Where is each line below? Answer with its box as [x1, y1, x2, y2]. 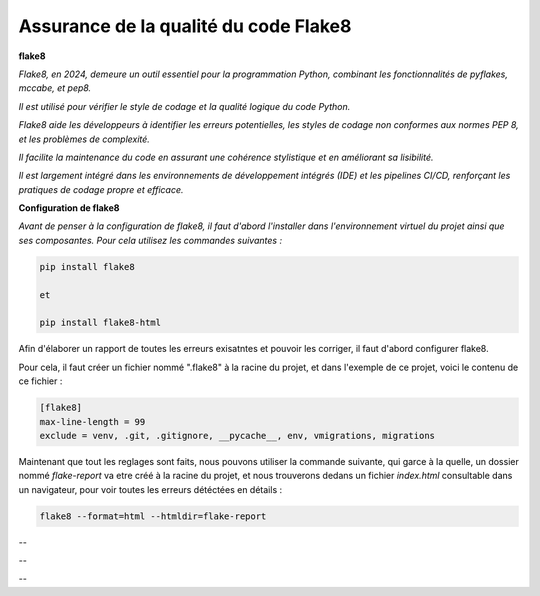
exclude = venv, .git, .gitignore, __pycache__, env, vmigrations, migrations [39, 430, 435, 441]
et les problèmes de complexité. [18, 133, 150, 145]
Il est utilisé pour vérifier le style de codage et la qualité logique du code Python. [18, 100, 351, 112]
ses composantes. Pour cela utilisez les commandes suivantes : [18, 234, 283, 246]
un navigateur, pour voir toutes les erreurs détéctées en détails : [18, 483, 283, 495]
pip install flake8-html [39, 317, 162, 329]
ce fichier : [18, 375, 63, 387]
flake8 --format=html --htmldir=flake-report [39, 510, 267, 522]
